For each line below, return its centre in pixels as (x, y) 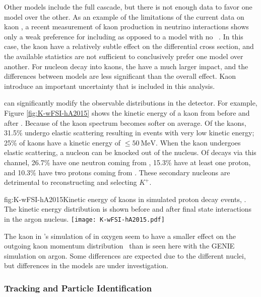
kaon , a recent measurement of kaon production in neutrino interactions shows (126, 27)
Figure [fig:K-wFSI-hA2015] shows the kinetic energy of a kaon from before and (127, 112)
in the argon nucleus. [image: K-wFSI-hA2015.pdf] (84, 218)
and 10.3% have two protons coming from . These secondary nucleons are (117, 172)
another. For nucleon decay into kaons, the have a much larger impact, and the (126, 66)
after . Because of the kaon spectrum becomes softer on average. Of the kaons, (125, 122)
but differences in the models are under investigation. (86, 265)
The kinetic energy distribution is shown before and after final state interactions (128, 209)
